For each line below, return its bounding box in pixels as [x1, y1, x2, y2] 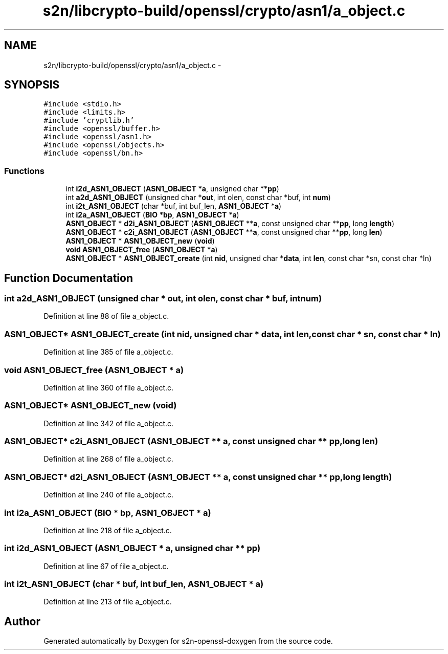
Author [4, 615, 40, 628]
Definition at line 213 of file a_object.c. [43, 597, 172, 606]
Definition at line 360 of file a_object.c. [43, 383, 174, 392]
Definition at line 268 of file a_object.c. [43, 454, 173, 464]
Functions [4, 165, 44, 176]
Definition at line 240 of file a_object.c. [43, 490, 174, 499]
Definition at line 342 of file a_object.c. [43, 419, 174, 428]
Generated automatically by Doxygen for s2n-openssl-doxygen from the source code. [43, 637, 333, 646]
